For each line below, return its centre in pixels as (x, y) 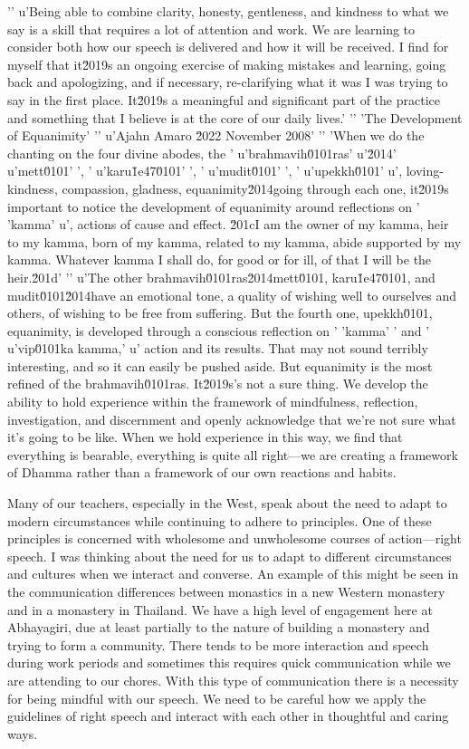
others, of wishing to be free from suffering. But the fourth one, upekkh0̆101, (220, 313)
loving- (425, 171)
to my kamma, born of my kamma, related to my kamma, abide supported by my (234, 241)
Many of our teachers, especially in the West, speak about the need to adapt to (227, 503)
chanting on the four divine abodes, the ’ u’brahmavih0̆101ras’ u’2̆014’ (202, 153)
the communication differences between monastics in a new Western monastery (226, 591)
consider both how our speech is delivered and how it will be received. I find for (228, 47)
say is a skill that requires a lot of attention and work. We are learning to (211, 29)
